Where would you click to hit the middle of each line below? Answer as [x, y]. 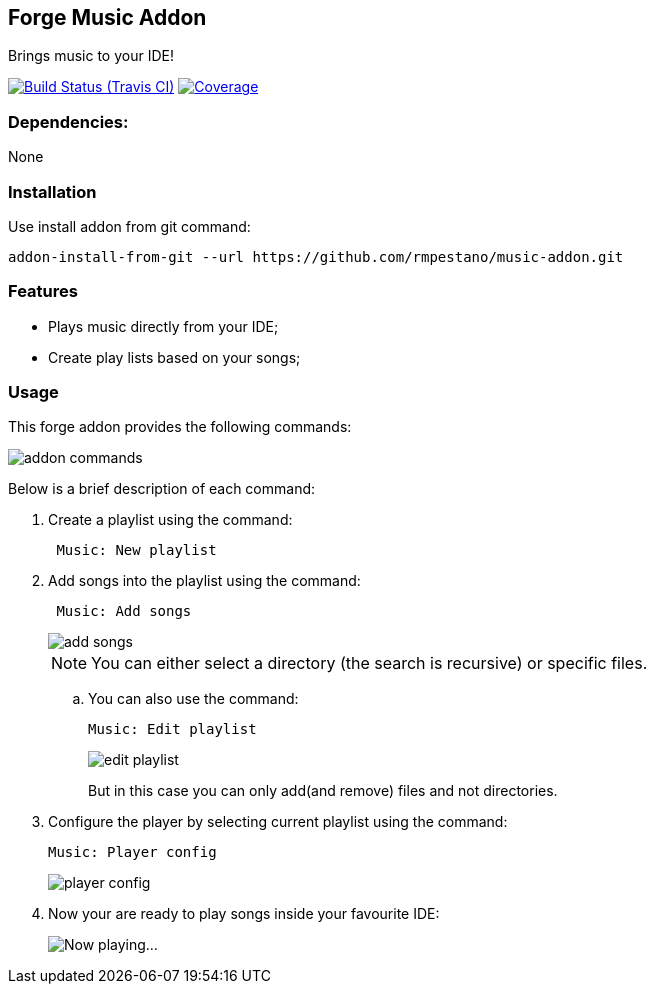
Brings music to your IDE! [91, 56]
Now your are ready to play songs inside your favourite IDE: [244, 914]
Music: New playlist [136, 550]
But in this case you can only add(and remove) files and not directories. [323, 791]
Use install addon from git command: [129, 226]
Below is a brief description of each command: [162, 489]
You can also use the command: [193, 699]
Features [43, 291]
